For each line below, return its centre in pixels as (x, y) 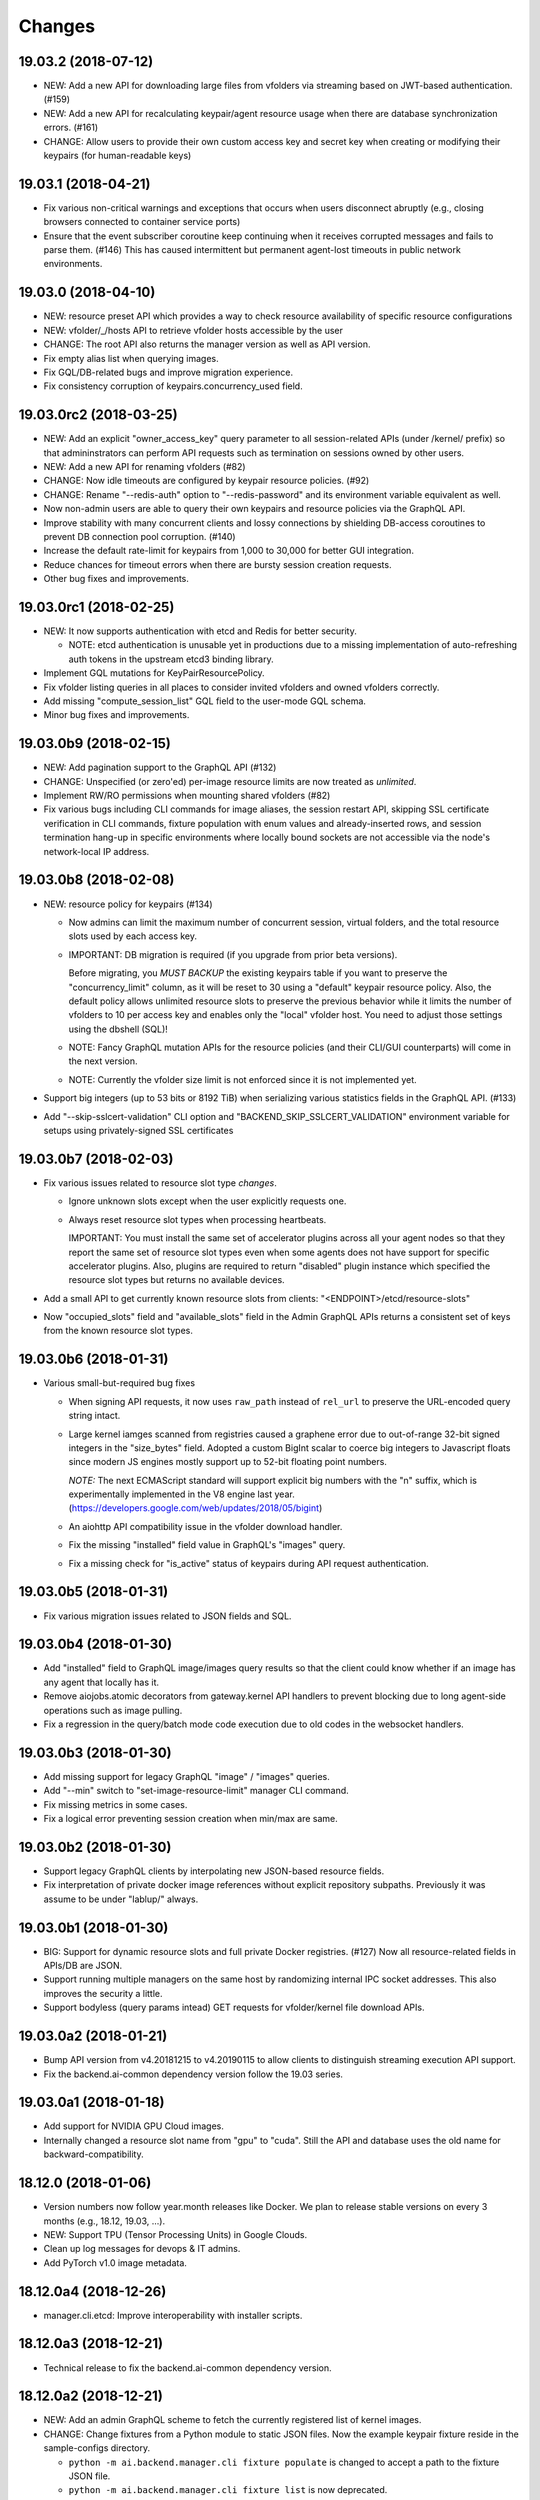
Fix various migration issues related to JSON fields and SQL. (167, 1616)
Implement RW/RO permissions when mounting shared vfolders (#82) (187, 796)
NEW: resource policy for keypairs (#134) (128, 904)
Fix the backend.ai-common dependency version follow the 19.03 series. (193, 2074)
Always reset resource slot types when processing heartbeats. (197, 1219)
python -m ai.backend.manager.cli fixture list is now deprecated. (228, 2490)
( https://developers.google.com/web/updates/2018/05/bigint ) (195, 1508)
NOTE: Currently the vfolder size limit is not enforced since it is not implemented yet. (242, 1079)
